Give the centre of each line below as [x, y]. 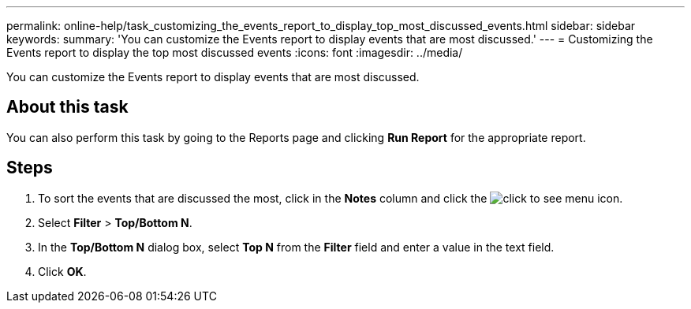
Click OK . [62, 271]
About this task [67, 107]
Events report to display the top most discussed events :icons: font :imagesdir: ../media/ [235, 52]
